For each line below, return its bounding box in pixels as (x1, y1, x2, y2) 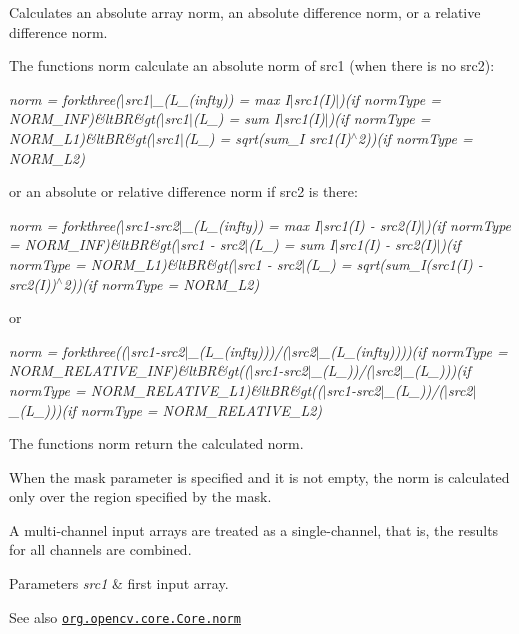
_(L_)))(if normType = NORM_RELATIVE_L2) (9, 399, 323, 420)
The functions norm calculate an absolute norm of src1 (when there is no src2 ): (9, 55, 495, 76)
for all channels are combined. (9, 539, 192, 560)
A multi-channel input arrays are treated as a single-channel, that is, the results (9, 519, 499, 540)
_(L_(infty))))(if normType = (319, 340, 508, 361)
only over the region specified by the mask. (9, 486, 272, 507)
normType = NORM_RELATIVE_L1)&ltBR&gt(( (9, 379, 323, 400)
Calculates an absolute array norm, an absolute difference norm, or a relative (9, 2, 481, 22)
